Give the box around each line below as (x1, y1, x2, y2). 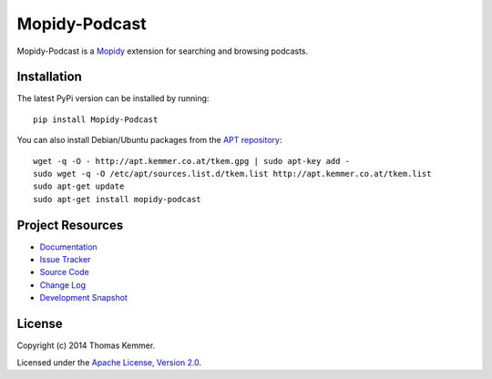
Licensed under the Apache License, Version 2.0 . (16, 356, 202, 368)
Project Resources (16, 217, 124, 232)
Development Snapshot (39, 292, 128, 303)
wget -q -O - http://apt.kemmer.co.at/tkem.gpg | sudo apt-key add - (33, 156, 351, 166)
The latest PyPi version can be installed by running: (16, 93, 210, 104)
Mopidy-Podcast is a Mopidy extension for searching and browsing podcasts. (16, 46, 309, 56)
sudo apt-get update (33, 181, 125, 191)
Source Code (39, 267, 90, 278)
